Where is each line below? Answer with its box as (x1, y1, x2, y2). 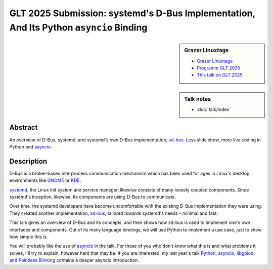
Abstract (9, 123, 38, 132)
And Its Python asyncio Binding (9, 22, 148, 33)
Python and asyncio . (9, 143, 53, 149)
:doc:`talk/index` (197, 106, 231, 112)
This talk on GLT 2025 (197, 72, 243, 78)
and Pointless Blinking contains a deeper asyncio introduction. (9, 257, 139, 263)
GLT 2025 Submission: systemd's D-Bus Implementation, (9, 8, 255, 19)
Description (9, 157, 48, 166)
